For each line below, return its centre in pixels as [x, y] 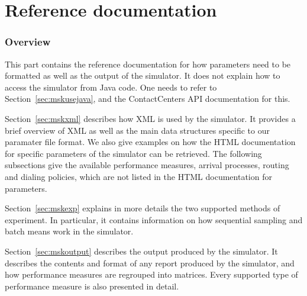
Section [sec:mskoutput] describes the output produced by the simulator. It [141, 251]
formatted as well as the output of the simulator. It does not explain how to [143, 75]
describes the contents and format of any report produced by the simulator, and [150, 263]
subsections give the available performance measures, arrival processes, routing [147, 165]
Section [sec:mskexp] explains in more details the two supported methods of [143, 208]
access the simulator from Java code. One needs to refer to [111, 87]
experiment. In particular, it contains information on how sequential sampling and [154, 219]
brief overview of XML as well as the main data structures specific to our [137, 130]
